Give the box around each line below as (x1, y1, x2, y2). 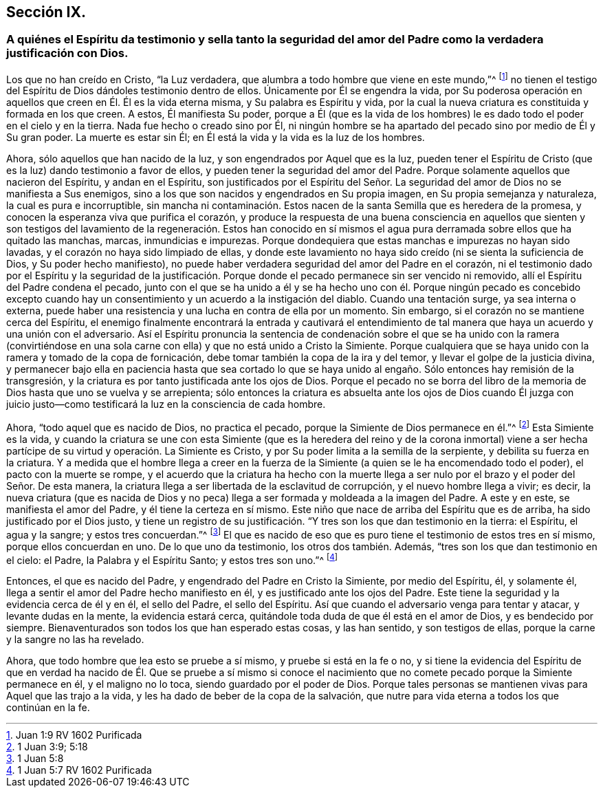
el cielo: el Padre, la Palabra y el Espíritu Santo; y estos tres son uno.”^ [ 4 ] (6, 552, 338, 566)
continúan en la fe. (6, 702, 90, 714)
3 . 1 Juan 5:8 (6, 752, 64, 765)
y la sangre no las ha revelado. (6, 633, 144, 646)
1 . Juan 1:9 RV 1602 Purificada (6, 729, 142, 741)
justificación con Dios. (6, 46, 129, 61)
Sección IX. (6, 3, 87, 21)
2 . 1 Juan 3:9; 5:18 (6, 741, 88, 753)
